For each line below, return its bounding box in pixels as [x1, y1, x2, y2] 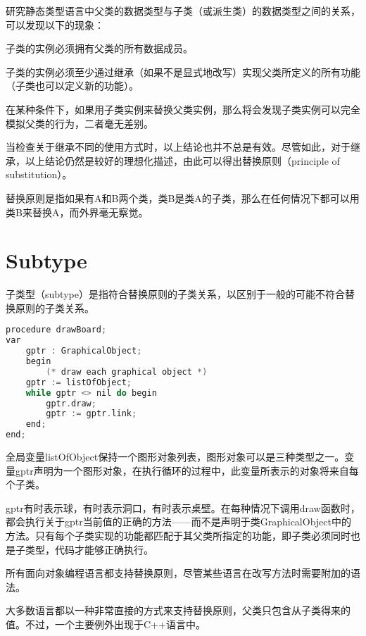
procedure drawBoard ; [6, 325, 107, 335]
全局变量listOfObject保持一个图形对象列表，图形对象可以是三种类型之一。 [6, 449, 345, 464]
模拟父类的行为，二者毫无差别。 [6, 116, 153, 130]
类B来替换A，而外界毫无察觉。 [6, 204, 149, 219]
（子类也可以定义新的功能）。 [6, 78, 139, 93]
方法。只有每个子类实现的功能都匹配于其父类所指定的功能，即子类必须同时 [6, 528, 351, 543]
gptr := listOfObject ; [25, 377, 132, 387]
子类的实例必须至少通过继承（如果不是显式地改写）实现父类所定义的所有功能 [6, 64, 360, 79]
